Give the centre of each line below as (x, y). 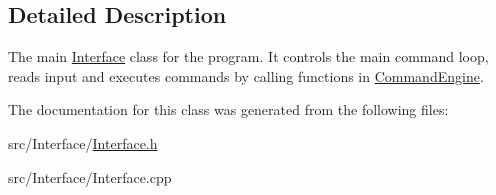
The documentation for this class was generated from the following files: (228, 109)
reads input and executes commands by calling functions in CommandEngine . (246, 75)
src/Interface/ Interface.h (83, 142)
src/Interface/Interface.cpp (90, 176)
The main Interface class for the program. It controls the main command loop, (248, 56)
